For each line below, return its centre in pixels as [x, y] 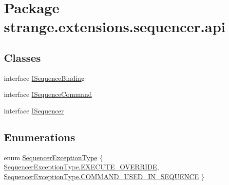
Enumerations [40, 137]
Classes [22, 57]
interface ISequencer [34, 110]
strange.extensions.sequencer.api [115, 27]
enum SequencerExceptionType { [54, 157]
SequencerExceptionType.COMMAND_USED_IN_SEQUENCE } [104, 176]
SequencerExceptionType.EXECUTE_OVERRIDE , [82, 167]
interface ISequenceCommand [48, 94]
